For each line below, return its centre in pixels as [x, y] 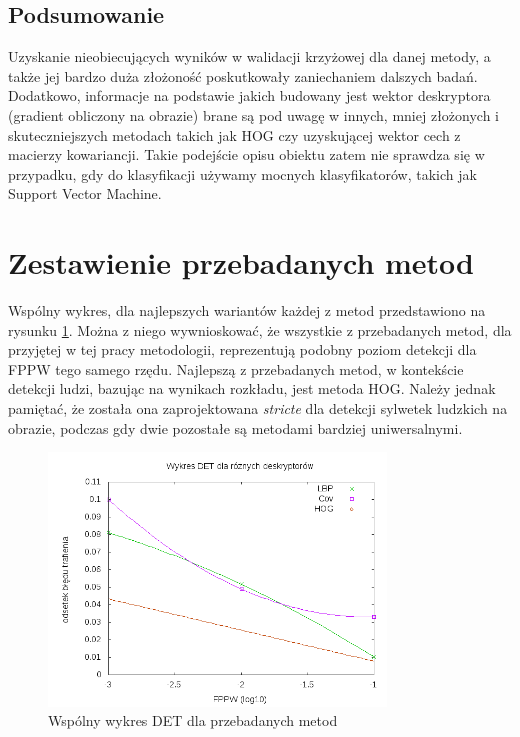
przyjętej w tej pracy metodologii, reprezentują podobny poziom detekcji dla [242, 349]
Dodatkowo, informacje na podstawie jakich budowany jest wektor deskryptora [249, 95]
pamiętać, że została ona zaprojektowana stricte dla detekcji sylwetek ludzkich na [258, 408]
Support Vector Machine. [85, 193]
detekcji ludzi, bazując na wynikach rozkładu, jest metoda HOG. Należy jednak [252, 388]
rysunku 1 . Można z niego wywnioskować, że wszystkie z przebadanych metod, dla [260, 329]
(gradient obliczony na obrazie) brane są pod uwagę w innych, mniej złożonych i [254, 114]
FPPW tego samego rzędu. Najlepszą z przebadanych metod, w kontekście [236, 368]
